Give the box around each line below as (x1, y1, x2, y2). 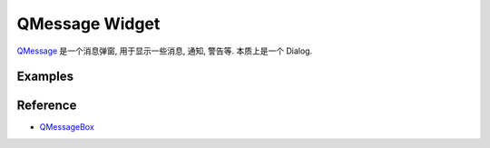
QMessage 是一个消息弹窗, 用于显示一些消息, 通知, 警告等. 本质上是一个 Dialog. (16, 45, 313, 56)
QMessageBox (39, 122, 94, 133)
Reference (16, 98, 77, 113)
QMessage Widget (16, 14, 161, 34)
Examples (16, 69, 74, 84)
